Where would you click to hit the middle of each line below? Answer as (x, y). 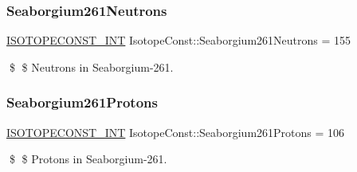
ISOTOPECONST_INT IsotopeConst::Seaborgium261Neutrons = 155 (179, 40)
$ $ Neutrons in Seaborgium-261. (91, 66)
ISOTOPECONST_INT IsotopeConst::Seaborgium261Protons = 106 (176, 132)
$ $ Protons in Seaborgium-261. (88, 159)
